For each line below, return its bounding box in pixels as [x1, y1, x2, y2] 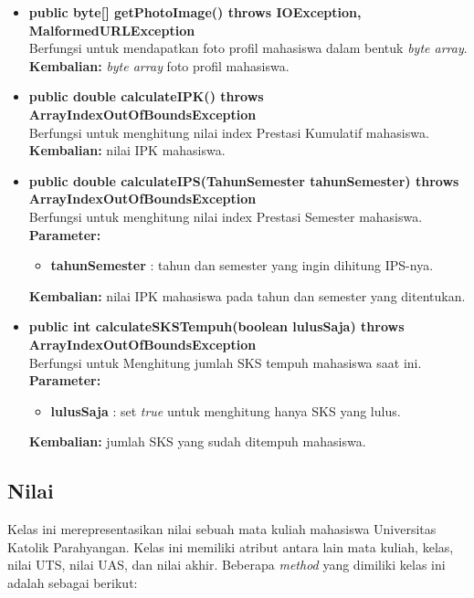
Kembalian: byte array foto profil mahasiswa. [28, 56, 290, 75]
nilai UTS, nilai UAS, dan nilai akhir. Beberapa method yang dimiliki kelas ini [7, 555, 446, 574]
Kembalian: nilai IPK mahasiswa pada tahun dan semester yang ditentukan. [28, 286, 466, 305]
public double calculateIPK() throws [28, 87, 264, 106]
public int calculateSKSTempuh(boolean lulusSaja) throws [28, 317, 405, 336]
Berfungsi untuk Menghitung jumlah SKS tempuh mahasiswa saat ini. [28, 352, 422, 372]
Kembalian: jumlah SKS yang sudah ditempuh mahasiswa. [28, 432, 366, 451]
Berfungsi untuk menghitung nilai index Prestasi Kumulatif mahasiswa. [28, 122, 429, 142]
